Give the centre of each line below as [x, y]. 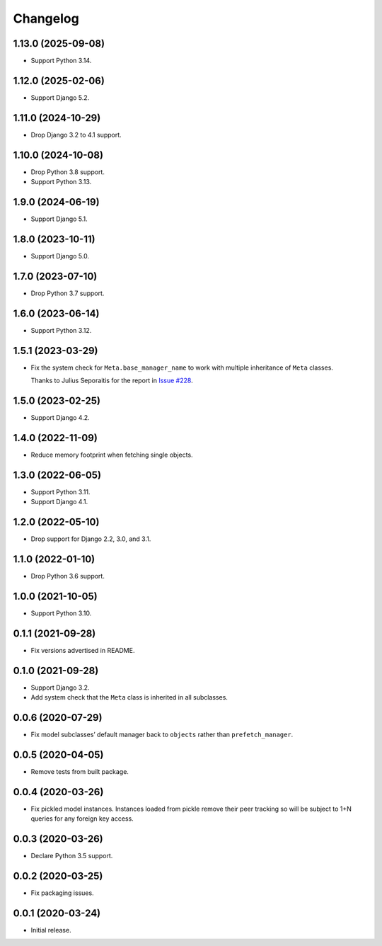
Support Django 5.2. [60, 97]
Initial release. [51, 930]
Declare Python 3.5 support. [72, 856]
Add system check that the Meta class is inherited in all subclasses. [129, 697]
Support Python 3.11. [60, 491]
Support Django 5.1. [59, 219]
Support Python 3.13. [61, 182]
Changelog [46, 18]
